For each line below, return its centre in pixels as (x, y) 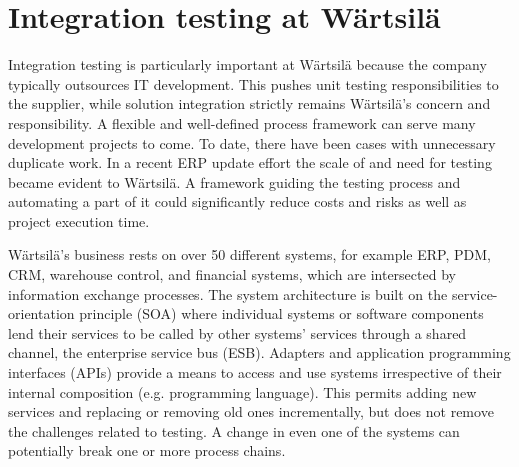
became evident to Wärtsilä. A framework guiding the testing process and (234, 181)
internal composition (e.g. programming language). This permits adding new (242, 391)
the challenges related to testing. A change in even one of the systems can (234, 430)
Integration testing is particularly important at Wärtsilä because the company (247, 64)
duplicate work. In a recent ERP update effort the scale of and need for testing (250, 162)
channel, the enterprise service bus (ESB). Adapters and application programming (259, 352)
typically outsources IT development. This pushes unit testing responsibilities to (253, 83)
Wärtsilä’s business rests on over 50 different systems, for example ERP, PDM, (249, 254)
